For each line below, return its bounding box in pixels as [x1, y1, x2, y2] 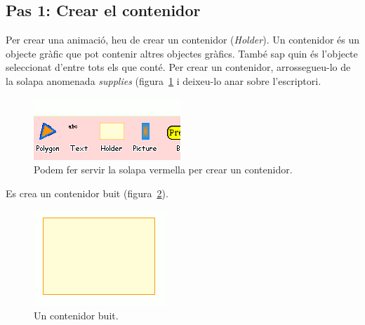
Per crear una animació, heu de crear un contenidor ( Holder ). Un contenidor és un [6, 32, 359, 47]
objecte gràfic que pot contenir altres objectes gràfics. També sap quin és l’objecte [6, 46, 358, 60]
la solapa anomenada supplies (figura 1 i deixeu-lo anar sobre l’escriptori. [6, 73, 321, 88]
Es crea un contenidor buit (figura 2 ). [6, 185, 168, 200]
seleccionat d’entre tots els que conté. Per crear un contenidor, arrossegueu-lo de [6, 60, 351, 74]
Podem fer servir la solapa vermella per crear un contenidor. [34, 162, 293, 177]
